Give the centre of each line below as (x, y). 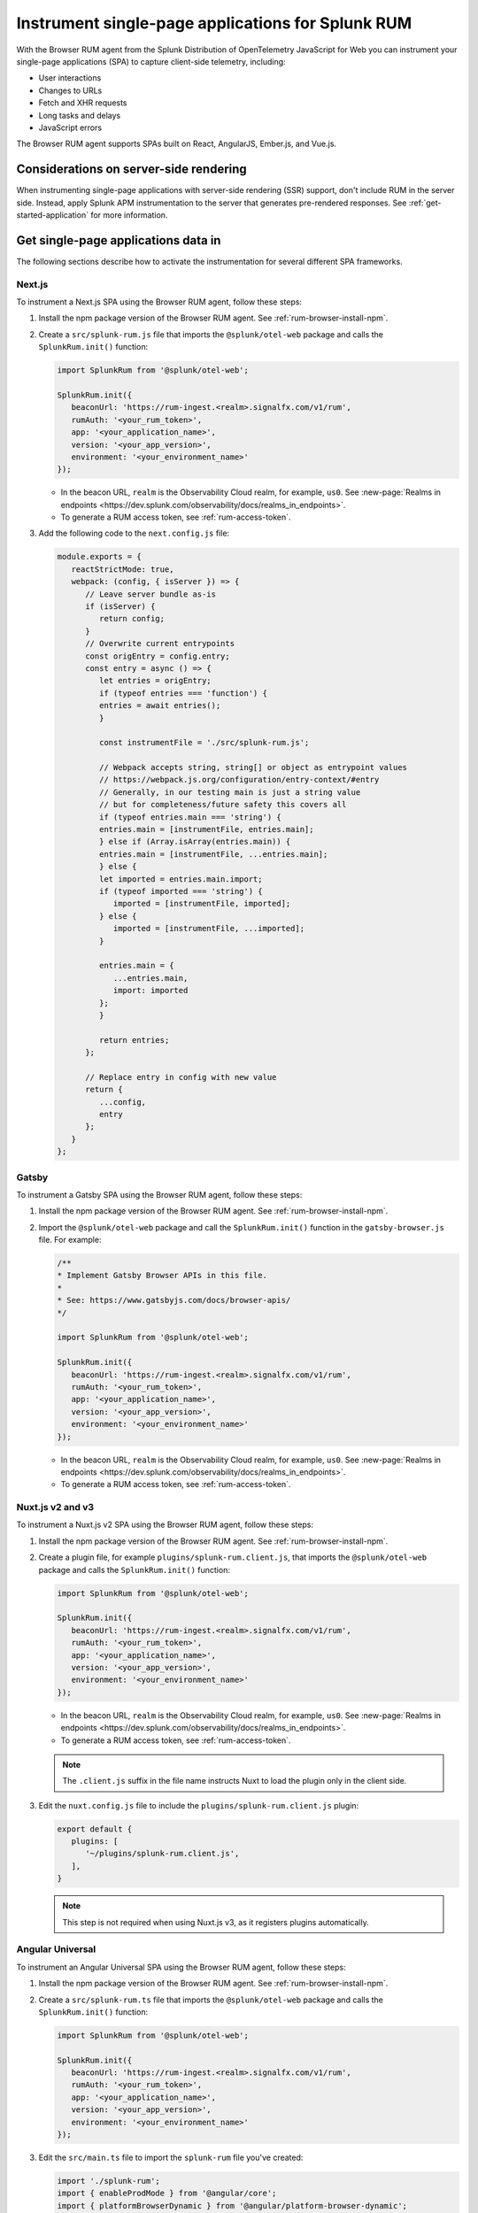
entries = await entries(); (160, 706)
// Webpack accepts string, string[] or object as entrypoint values (253, 767)
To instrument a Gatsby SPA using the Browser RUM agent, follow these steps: (159, 1194)
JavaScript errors (70, 127)
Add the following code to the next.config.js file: (134, 533)
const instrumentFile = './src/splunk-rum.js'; (204, 743)
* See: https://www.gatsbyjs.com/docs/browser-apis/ (174, 1300)
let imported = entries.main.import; (181, 879)
